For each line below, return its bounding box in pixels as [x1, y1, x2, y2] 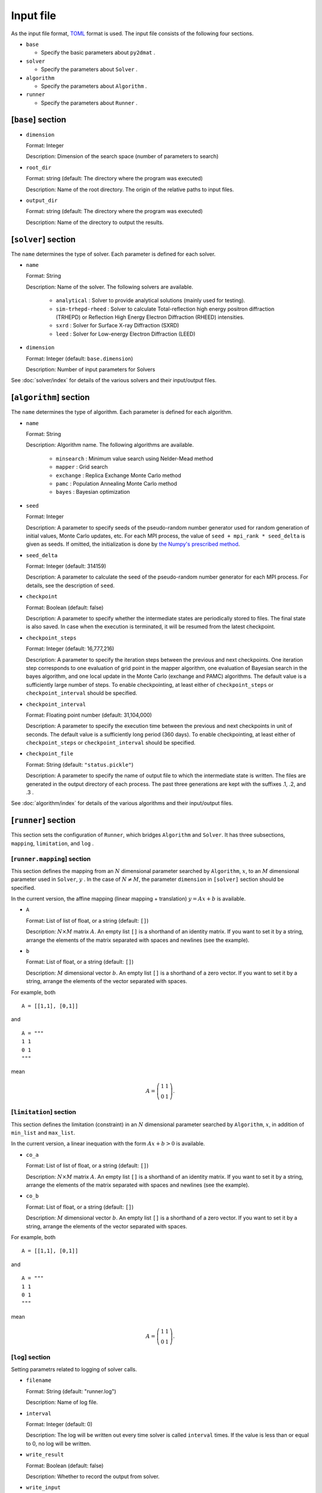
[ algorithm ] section [11, 392, 90, 403]
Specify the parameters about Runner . [41, 99, 138, 106]
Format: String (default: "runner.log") [26, 1387, 116, 1394]
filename [26, 1377, 52, 1384]
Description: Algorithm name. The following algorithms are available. [26, 441, 194, 448]
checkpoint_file [26, 750, 74, 757]
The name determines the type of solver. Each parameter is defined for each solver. [11, 250, 216, 257]
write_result [26, 1451, 64, 1458]
